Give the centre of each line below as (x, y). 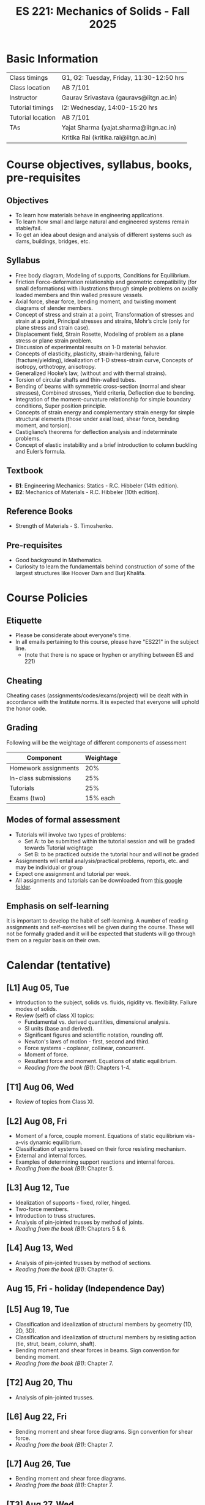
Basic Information (53, 59)
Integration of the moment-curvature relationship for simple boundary (103, 399)
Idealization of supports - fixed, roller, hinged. (73, 1202)
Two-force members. (42, 1209)
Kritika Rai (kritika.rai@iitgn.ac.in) (109, 137)
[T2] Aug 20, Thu (40, 1383)
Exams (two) (28, 798)
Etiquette (24, 620)
